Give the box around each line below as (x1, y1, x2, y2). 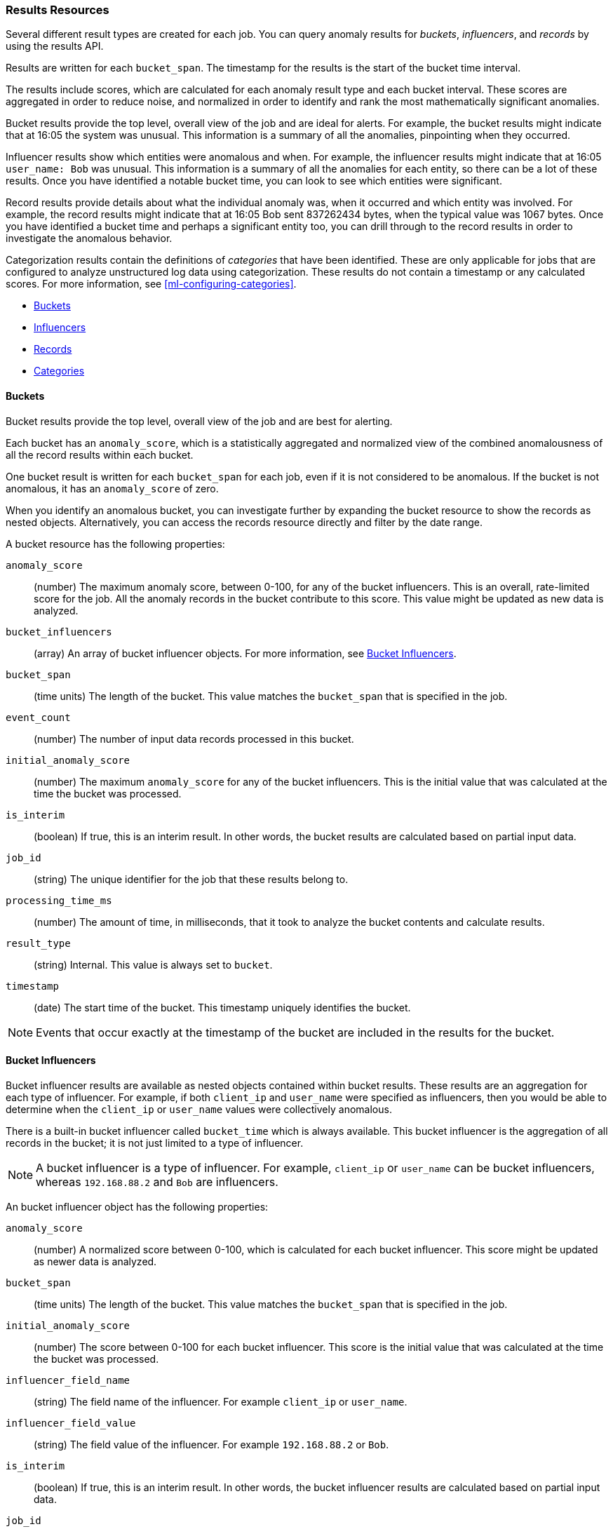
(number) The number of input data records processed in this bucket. (34, 732, 354, 745)
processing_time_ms (6, 894, 112, 906)
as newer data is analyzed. (34, 1255, 157, 1267)
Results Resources (6, 3, 109, 17)
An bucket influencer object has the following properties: (6, 1200, 269, 1213)
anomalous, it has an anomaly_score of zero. (6, 482, 219, 494)
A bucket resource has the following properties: (6, 537, 225, 550)
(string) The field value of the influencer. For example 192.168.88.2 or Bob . (34, 1438, 389, 1450)
